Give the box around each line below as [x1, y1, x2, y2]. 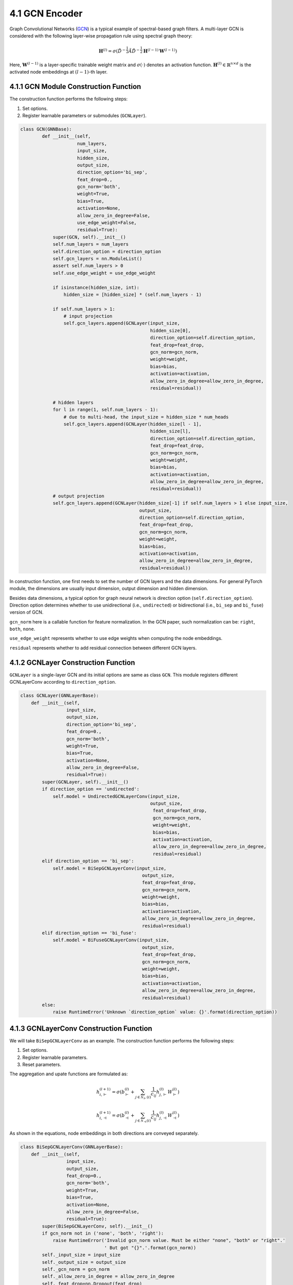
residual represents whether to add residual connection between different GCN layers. [9, 645, 197, 651]
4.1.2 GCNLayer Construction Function [9, 658, 135, 667]
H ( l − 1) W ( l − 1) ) [143, 47, 178, 54]
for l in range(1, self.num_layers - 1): [52, 407, 159, 413]
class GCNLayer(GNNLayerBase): [20, 693, 100, 699]
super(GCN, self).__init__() [52, 234, 126, 240]
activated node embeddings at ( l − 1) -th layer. [9, 69, 108, 75]
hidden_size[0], [150, 327, 191, 334]
